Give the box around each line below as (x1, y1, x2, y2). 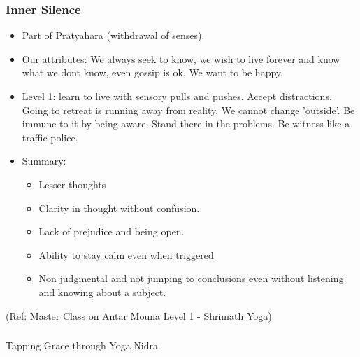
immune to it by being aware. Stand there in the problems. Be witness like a (22, 116, 350, 131)
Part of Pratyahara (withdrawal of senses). (22, 28, 205, 43)
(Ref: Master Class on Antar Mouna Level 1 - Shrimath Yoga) (6, 308, 272, 323)
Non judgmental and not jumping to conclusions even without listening (38, 271, 344, 286)
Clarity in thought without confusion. (38, 200, 200, 215)
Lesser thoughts (38, 176, 106, 191)
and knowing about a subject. (38, 284, 166, 299)
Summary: (22, 153, 66, 168)
